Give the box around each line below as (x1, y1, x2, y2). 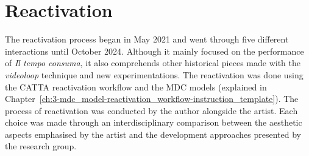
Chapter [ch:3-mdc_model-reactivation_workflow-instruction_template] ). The (5, 92, 299, 105)
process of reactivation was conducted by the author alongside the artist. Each (5, 104, 298, 117)
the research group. (5, 140, 77, 152)
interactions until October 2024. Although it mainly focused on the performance (5, 44, 304, 57)
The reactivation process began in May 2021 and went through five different (5, 33, 289, 46)
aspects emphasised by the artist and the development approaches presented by (5, 127, 301, 140)
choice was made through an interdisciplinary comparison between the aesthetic (5, 116, 302, 129)
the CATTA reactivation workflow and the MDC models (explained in (5, 80, 267, 93)
